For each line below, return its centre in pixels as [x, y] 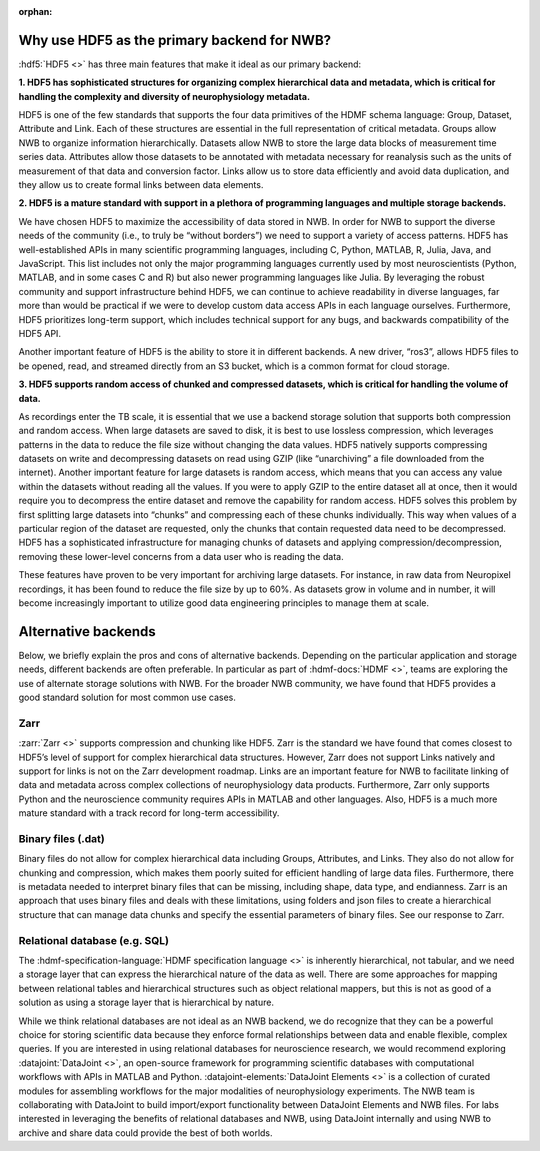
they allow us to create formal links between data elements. [141, 185]
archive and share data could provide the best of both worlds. [146, 1132]
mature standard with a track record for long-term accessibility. [149, 813]
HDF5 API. [40, 333]
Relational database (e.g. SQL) [94, 940]
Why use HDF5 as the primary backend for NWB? [175, 40]
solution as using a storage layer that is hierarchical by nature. [146, 1002]
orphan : [35, 11]
